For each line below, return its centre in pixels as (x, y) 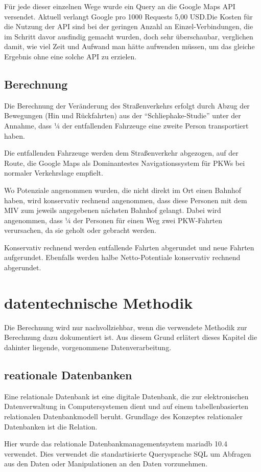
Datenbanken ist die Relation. (51, 426)
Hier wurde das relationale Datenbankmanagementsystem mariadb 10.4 (116, 444)
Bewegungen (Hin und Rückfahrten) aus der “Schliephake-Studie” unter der (123, 115)
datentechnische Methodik (99, 302)
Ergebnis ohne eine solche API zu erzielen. (70, 56)
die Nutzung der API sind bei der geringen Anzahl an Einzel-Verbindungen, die (129, 26)
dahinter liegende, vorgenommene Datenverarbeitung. (88, 347)
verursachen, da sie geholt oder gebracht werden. (80, 230)
